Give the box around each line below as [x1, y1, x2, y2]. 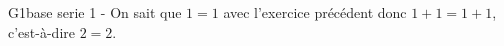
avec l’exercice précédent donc [223, 2, 407, 22]
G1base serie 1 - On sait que [8, 2, 182, 22]
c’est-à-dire [8, 21, 75, 42]
